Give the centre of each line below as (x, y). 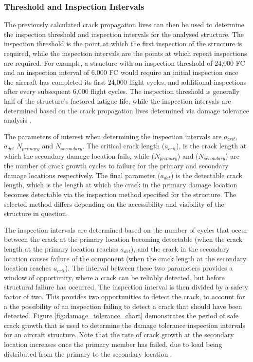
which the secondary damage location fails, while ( (79, 155)
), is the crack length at (211, 146)
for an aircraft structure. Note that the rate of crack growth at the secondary (119, 335)
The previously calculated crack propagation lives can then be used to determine (124, 25)
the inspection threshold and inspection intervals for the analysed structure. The (124, 34)
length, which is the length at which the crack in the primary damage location (121, 185)
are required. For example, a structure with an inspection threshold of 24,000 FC (125, 63)
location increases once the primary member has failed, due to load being (113, 344)
